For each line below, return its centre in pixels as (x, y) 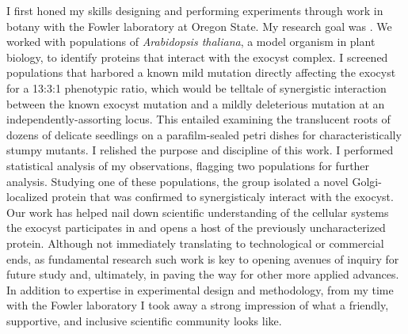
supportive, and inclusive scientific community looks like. (144, 320)
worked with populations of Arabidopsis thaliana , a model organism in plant (191, 42)
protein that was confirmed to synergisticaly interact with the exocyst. (223, 197)
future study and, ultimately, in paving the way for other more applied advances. (203, 274)
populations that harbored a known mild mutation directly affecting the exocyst (201, 72)
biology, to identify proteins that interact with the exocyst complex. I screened (197, 57)
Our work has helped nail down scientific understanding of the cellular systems (198, 212)
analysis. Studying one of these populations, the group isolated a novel (177, 181)
